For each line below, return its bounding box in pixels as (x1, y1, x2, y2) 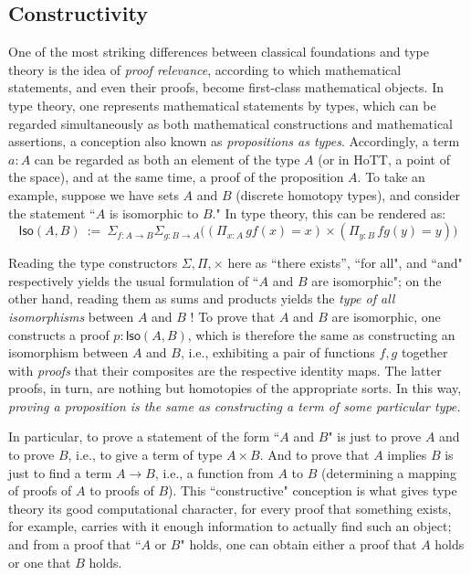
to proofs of (89, 481, 154, 500)
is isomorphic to (109, 203, 199, 222)
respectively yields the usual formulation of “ (8, 271, 259, 290)
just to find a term (8, 463, 112, 482)
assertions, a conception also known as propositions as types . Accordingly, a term (8, 132, 460, 151)
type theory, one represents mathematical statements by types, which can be (8, 95, 436, 114)
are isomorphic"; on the (311, 271, 442, 290)
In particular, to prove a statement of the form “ (8, 427, 280, 446)
